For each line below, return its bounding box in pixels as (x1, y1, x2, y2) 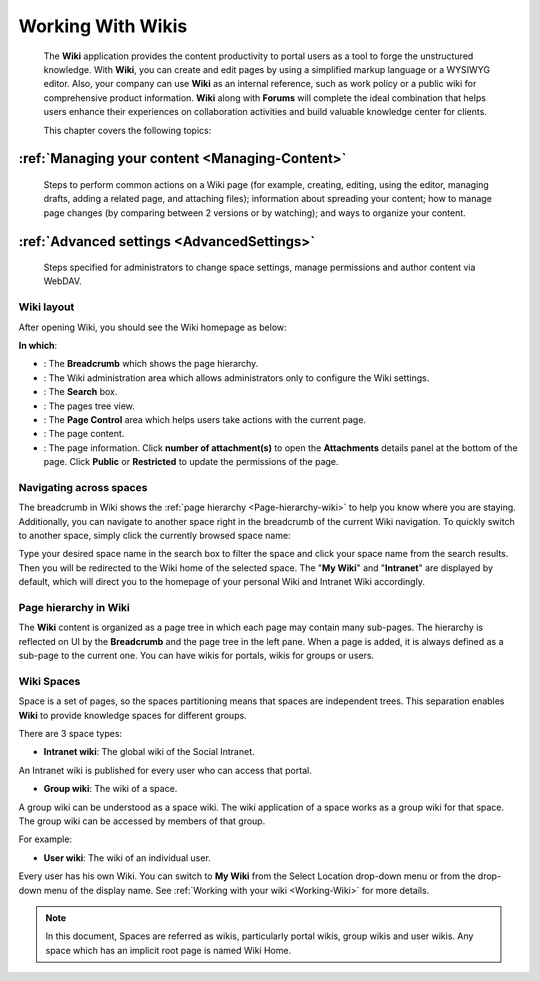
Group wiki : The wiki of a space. (43, 783, 178, 795)
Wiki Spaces (18, 674, 81, 688)
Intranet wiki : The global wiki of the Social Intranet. (43, 746, 255, 758)
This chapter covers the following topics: (43, 124, 212, 136)
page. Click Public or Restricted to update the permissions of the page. (43, 456, 339, 468)
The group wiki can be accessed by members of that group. (18, 815, 266, 827)
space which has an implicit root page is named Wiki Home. (45, 944, 292, 956)
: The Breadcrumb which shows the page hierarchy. (43, 358, 259, 370)
